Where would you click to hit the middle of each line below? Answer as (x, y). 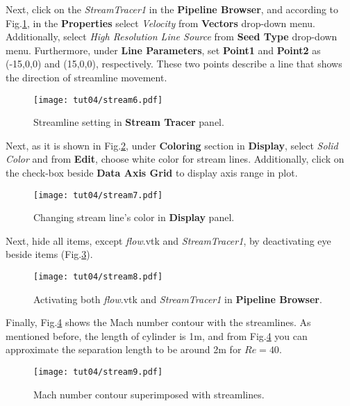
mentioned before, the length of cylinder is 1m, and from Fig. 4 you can (157, 335)
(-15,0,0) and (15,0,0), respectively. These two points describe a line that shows (174, 64)
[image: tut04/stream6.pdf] (98, 100)
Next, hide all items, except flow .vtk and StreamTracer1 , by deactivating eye (168, 240)
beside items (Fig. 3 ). (49, 254)
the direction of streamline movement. (86, 77)
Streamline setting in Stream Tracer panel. (129, 122)
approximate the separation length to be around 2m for (124, 349)
